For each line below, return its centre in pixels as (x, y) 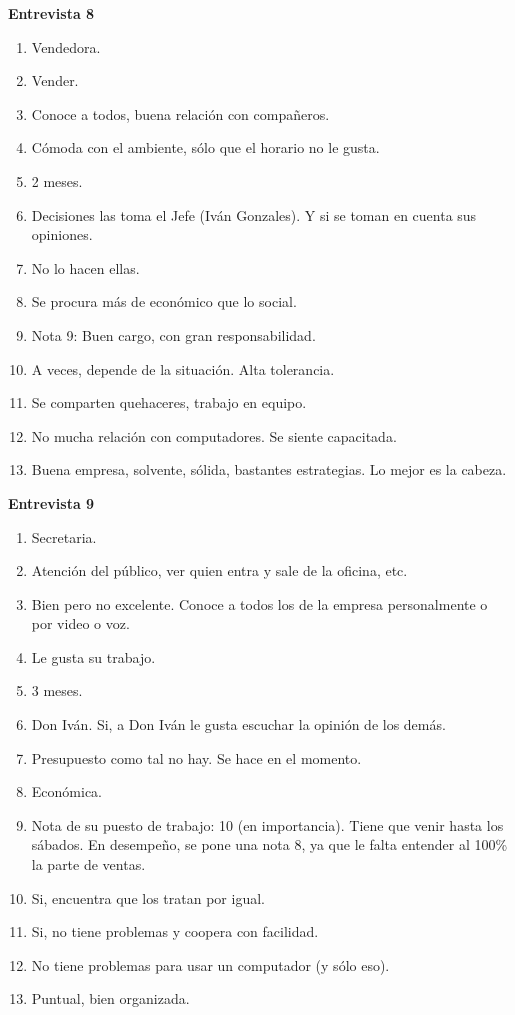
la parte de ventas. (88, 864)
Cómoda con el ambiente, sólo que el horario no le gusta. (205, 147)
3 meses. (57, 690)
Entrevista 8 (51, 13)
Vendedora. (66, 46)
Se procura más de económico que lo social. (164, 301)
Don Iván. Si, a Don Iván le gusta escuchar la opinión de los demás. (238, 724)
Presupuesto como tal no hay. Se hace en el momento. (196, 757)
